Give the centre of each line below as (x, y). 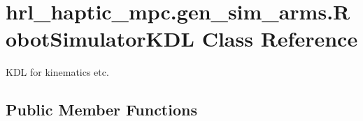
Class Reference (280, 39)
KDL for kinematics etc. (57, 72)
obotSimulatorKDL (100, 39)
